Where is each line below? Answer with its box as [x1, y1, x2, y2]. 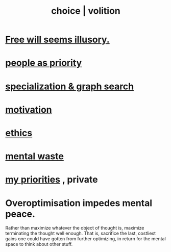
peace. [5, 208, 36, 219]
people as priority [5, 57, 82, 69]
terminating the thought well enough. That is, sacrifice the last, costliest [5, 230, 156, 237]
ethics [5, 127, 33, 139]
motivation [5, 104, 52, 115]
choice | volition [51, 5, 121, 17]
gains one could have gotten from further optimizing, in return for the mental [5, 236, 166, 242]
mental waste [5, 150, 64, 162]
